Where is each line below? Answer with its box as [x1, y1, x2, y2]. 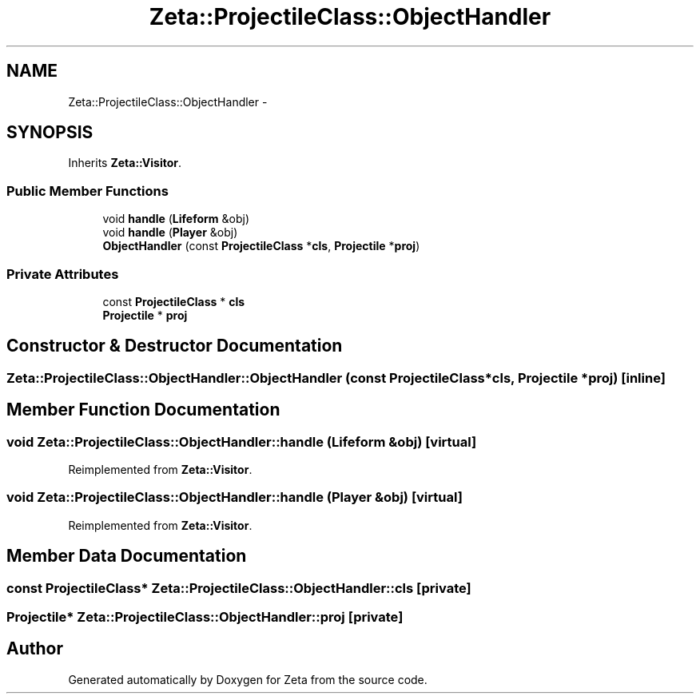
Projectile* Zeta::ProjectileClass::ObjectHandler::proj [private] [6, 608, 404, 625]
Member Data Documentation [6, 546, 247, 567]
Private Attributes [6, 265, 119, 282]
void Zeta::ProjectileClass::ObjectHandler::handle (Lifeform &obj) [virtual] [6, 433, 477, 450]
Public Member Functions [6, 182, 169, 199]
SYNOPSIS [6, 122, 93, 143]
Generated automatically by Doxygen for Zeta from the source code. [68, 672, 428, 686]
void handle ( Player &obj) [102, 225, 238, 240]
